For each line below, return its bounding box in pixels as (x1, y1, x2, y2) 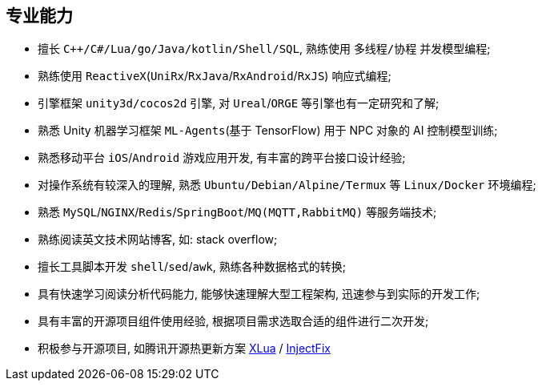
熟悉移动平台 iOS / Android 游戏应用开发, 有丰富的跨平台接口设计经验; (38, 151, 406, 165)
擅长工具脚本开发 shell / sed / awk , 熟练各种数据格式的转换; (38, 260, 346, 274)
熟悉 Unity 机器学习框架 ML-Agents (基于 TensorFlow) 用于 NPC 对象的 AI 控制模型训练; (38, 123, 498, 138)
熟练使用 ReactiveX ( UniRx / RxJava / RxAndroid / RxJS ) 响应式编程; (38, 69, 391, 83)
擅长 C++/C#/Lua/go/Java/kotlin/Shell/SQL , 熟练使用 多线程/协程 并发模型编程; (38, 42, 491, 56)
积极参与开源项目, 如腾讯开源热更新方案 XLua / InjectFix (38, 341, 331, 356)
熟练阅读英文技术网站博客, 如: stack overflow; (38, 232, 278, 247)
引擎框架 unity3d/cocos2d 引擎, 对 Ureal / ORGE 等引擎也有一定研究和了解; (38, 96, 440, 111)
